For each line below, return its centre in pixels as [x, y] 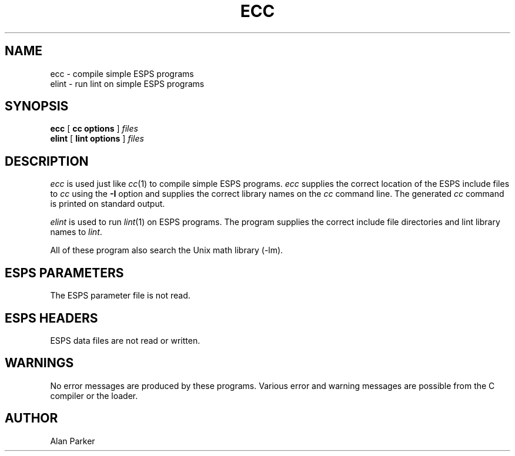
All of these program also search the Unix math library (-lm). [167, 250]
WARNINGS [39, 363]
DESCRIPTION [47, 161]
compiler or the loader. [94, 395]
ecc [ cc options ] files [94, 129]
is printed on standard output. [108, 204]
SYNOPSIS [37, 106]
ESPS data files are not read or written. [125, 340]
